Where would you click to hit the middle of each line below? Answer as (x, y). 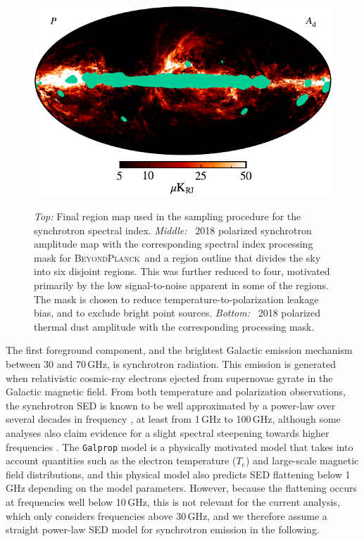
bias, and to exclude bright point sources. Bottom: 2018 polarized (177, 313)
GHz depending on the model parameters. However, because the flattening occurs (182, 488)
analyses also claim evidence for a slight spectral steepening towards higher (168, 432)
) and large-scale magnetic (302, 460)
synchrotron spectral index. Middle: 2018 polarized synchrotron (173, 230)
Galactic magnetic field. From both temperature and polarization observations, (176, 392)
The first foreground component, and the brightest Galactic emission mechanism (179, 350)
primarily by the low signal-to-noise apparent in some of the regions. (181, 285)
